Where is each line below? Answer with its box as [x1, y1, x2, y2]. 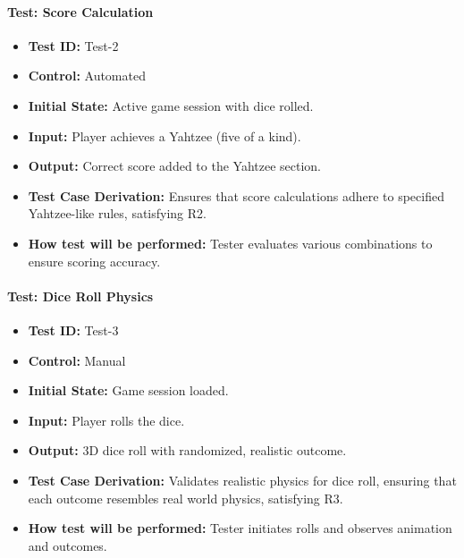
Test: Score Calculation [7, 2, 154, 21]
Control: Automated [28, 66, 146, 85]
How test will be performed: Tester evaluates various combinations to [28, 233, 433, 252]
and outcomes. [28, 536, 107, 554]
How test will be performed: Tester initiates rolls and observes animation [28, 519, 452, 537]
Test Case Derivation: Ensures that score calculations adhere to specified [28, 186, 444, 205]
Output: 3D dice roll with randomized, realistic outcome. [28, 441, 347, 460]
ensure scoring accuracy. [28, 251, 161, 270]
